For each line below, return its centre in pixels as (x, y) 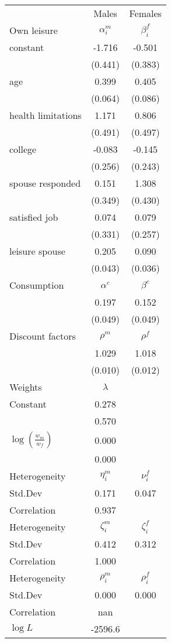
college (23, 149)
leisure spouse (37, 251)
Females (145, 13)
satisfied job (34, 217)
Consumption (37, 285)
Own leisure (34, 30)
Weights (26, 387)
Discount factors (43, 336)
